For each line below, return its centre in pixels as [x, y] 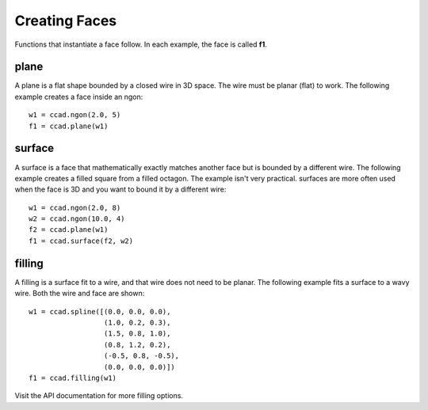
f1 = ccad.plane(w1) [69, 126]
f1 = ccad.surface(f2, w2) [81, 241]
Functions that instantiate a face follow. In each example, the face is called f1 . [141, 44]
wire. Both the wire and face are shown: [80, 294]
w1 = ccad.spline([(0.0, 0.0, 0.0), [100, 311]
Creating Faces [66, 21]
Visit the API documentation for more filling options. [99, 396]
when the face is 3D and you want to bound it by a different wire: [120, 189]
